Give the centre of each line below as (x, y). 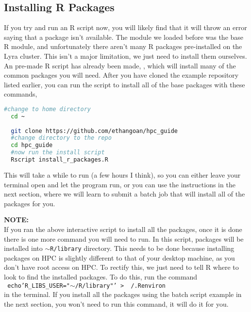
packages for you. (30, 203)
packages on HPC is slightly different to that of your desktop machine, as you (119, 257)
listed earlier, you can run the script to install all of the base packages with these (125, 84)
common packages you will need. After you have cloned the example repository (121, 75)
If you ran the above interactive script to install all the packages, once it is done (123, 229)
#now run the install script (58, 153)
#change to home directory (47, 109)
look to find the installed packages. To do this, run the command (101, 276)
